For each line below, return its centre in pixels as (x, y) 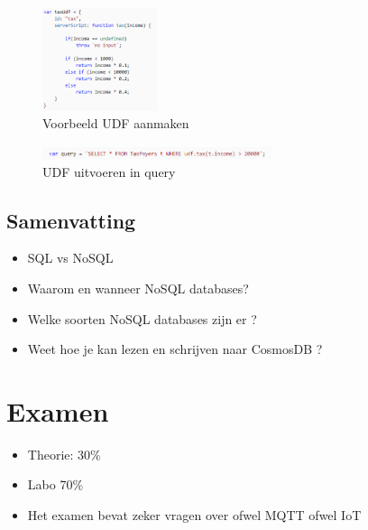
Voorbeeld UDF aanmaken (116, 123)
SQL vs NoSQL (70, 258)
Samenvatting (71, 220)
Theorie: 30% (64, 454)
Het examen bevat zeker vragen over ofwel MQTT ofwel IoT (194, 515)
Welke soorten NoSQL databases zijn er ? (142, 318)
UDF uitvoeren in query (109, 171)
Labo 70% (55, 484)
